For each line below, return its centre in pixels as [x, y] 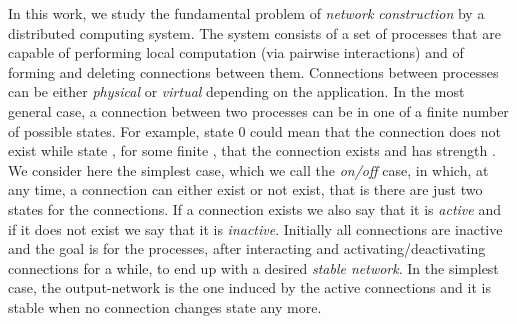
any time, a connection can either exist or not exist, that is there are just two [245, 189]
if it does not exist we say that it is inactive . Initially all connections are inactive [255, 228]
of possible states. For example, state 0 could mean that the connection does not [254, 130]
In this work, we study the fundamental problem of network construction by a [246, 13]
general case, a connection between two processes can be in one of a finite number [258, 110]
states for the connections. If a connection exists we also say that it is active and [254, 208]
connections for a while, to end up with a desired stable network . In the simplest [253, 267]
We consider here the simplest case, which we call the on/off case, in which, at [248, 169]
